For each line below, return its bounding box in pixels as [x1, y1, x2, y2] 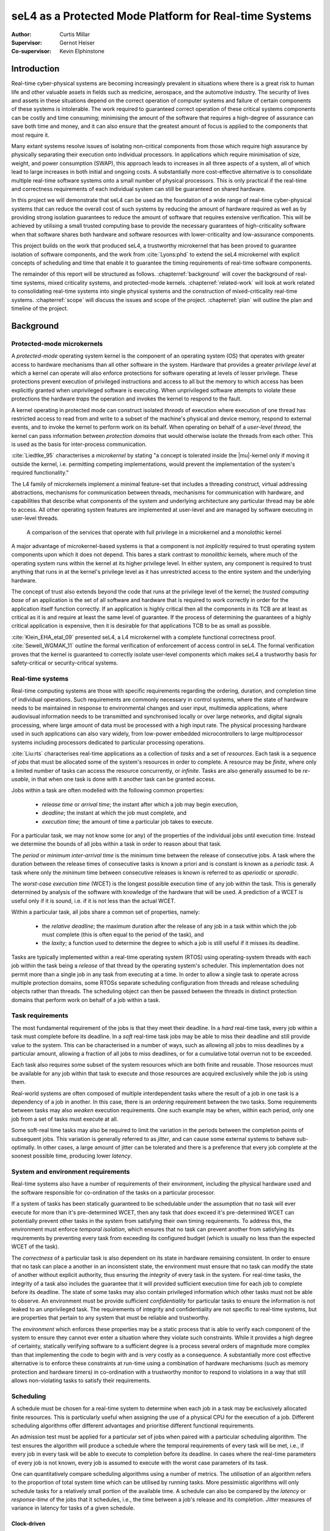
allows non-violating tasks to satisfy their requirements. [11, 1377, 151, 1384]
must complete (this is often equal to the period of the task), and [42, 931, 204, 938]
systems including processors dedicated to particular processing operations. [11, 739, 205, 746]
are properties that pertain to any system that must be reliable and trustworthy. [11, 1314, 210, 1322]
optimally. [11, 1143, 36, 1151]
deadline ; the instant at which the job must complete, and [42, 809, 186, 817]
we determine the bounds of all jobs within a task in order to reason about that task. [11, 840, 222, 848]
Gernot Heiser [59, 39, 95, 46]
